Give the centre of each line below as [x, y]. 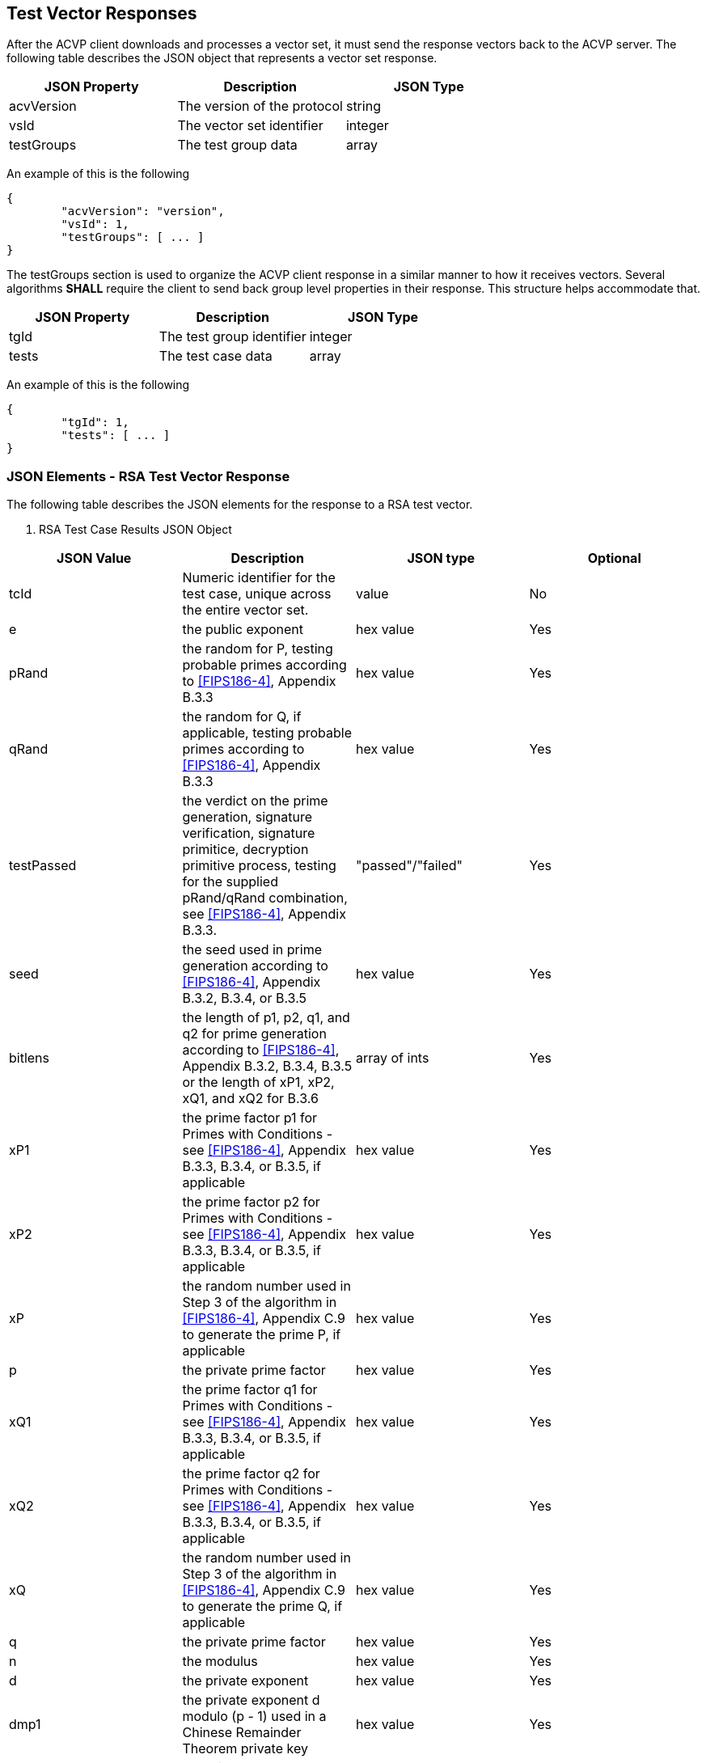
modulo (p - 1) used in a [254, 1716]
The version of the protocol [260, 106]
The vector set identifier [250, 126]
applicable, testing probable [267, 733]
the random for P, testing [258, 649]
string [363, 106]
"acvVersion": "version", [143, 211]
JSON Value [94, 558]
